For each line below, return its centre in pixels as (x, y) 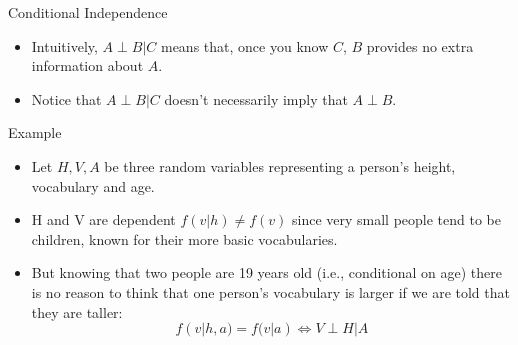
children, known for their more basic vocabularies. (184, 238)
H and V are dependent (103, 219)
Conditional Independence (88, 12)
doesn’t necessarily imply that (256, 98)
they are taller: (77, 311)
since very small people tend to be (396, 219)
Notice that (66, 98)
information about (87, 65)
